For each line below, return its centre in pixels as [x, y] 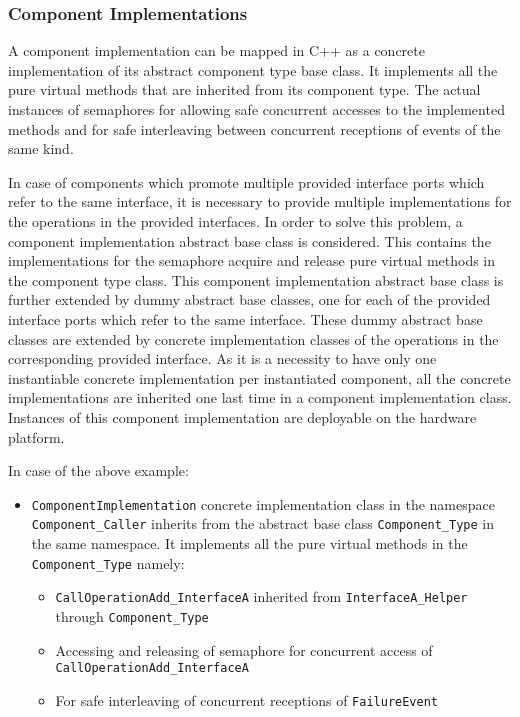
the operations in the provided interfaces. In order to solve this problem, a [235, 220]
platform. [36, 436]
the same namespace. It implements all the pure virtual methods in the [249, 543]
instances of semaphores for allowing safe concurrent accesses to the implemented [256, 109]
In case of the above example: [98, 470]
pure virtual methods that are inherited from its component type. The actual [244, 89]
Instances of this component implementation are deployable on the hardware [242, 416]
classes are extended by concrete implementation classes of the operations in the [253, 338]
